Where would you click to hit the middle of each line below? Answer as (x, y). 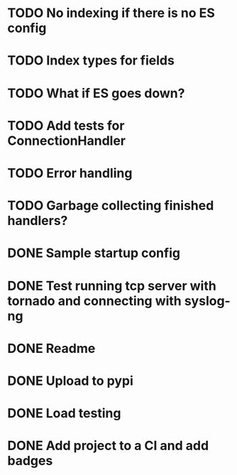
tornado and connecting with (95, 301)
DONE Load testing (64, 414)
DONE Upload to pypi (70, 381)
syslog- (207, 301)
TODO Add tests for (66, 125)
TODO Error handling (70, 173)
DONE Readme (51, 348)
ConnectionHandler (67, 141)
